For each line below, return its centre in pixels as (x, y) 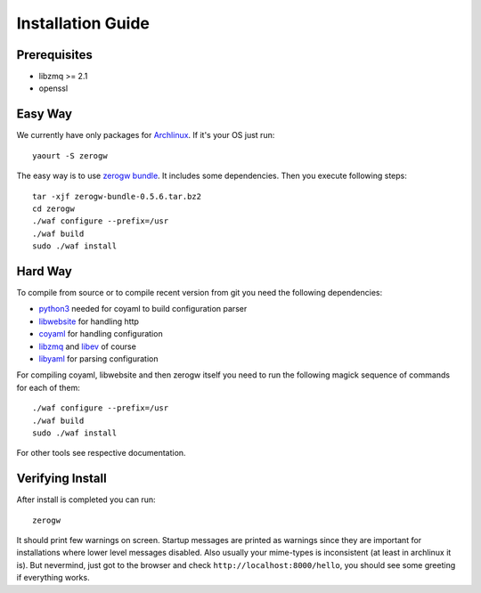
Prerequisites (54, 55)
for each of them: (48, 387)
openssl (53, 88)
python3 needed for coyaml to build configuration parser (143, 309)
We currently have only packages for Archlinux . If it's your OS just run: (146, 135)
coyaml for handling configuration (101, 334)
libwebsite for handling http (89, 321)
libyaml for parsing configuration (99, 358)
